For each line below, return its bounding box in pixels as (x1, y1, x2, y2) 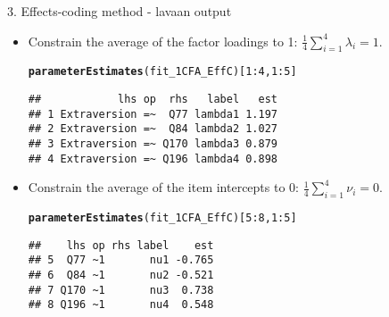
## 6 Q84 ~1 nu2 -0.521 (28, 269, 214, 282)
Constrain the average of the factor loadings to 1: (28, 31, 298, 50)
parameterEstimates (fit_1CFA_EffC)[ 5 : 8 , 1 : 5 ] (28, 212, 297, 225)
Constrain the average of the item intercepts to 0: (28, 178, 299, 196)
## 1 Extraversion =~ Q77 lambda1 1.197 (28, 107, 277, 121)
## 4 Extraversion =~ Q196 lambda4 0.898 (28, 152, 277, 165)
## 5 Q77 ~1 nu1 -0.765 (28, 254, 214, 267)
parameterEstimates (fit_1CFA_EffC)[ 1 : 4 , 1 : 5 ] (28, 65, 297, 79)
